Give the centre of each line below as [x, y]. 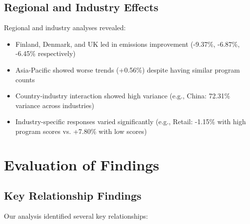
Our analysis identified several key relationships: [76, 216]
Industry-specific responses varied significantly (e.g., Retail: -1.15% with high [131, 121]
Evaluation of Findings [82, 164]
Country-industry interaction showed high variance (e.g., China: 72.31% [123, 96]
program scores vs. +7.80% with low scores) [81, 131]
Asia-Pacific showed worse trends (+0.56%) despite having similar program [128, 69]
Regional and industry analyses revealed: [65, 28]
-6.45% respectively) [45, 53]
